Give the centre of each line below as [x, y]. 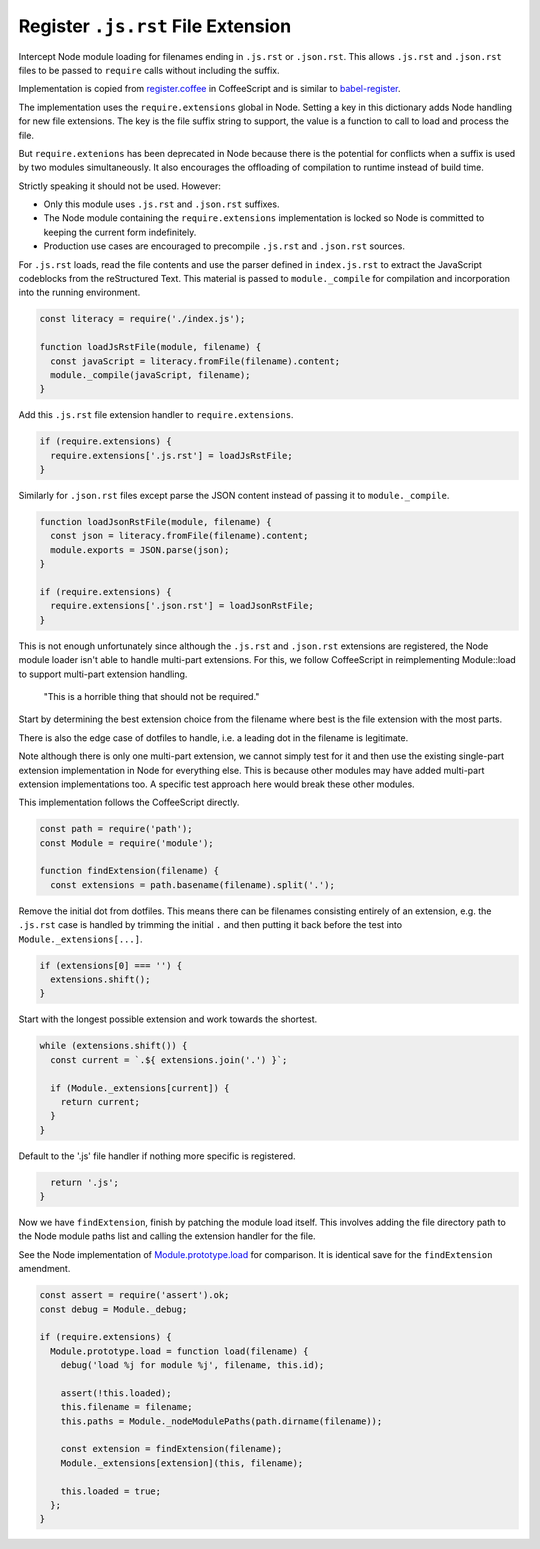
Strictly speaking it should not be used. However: [120, 186]
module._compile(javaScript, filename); [150, 374]
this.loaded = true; [111, 1491]
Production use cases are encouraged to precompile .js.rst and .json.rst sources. [224, 246]
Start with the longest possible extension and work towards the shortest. [168, 1019]
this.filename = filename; [127, 1407]
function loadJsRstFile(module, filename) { [150, 347]
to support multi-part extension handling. [103, 674]
